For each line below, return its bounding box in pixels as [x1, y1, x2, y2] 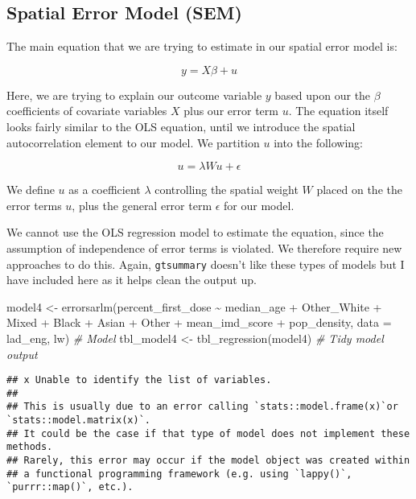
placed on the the [316, 181, 402, 198]
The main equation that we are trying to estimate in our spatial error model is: [6, 38, 397, 55]
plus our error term [183, 102, 278, 119]
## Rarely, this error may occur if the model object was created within [6, 455, 410, 467]
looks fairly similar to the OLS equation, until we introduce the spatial [6, 118, 356, 134]
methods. [6, 441, 53, 453]
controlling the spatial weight [154, 181, 299, 198]
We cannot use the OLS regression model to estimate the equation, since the [6, 224, 384, 241]
